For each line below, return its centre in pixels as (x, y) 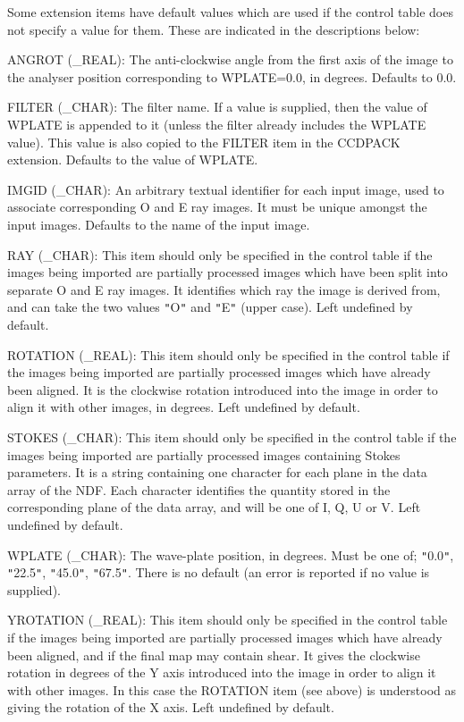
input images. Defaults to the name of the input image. (159, 224)
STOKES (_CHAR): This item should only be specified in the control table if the (232, 437)
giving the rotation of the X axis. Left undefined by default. (171, 707)
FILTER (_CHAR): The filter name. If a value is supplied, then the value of (217, 107)
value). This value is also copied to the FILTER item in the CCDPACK (204, 142)
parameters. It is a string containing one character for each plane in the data (217, 472)
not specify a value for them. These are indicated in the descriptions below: (214, 29)
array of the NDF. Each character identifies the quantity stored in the (199, 489)
